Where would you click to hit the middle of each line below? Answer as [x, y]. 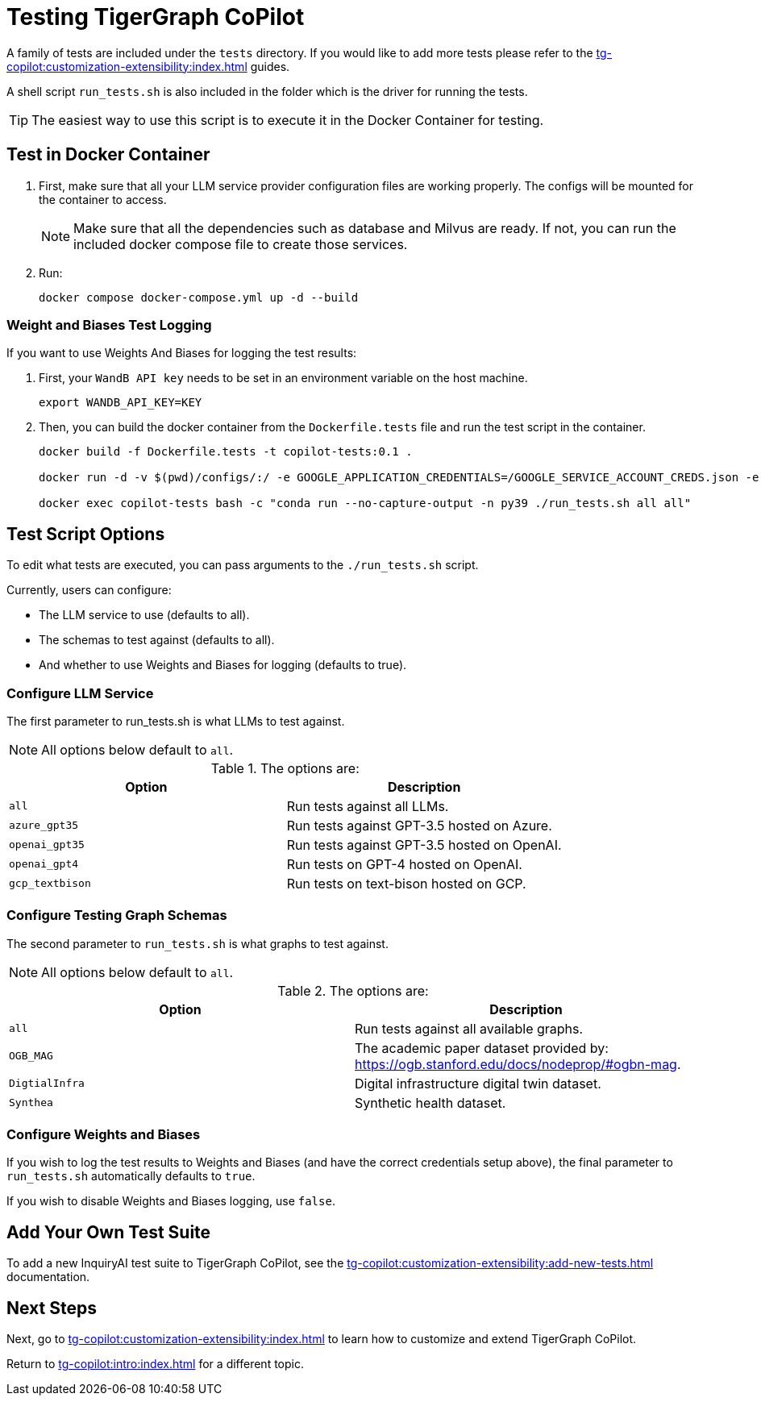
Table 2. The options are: [353, 990]
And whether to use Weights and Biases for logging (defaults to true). [223, 665]
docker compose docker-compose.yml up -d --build [199, 297]
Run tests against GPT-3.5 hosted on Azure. [419, 825]
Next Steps [52, 1308]
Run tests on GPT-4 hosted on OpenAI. [404, 864]
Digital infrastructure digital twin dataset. [478, 1083]
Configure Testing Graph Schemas [117, 915]
